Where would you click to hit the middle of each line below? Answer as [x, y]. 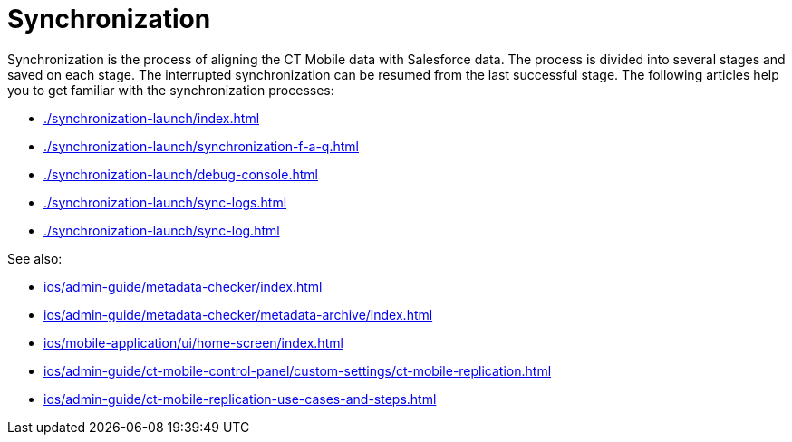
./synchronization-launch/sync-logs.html [165, 202]
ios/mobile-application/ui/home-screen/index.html [193, 342]
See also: [35, 258]
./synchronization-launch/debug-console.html [181, 174]
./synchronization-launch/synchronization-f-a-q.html [201, 146]
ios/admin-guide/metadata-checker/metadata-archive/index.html [238, 314]
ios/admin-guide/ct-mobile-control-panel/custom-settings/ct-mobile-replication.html [298, 370]
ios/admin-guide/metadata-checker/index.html [183, 286]
